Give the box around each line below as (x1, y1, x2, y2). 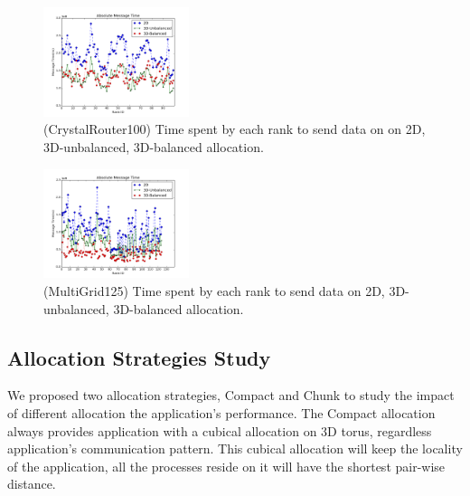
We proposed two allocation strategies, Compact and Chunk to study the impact (7, 386, 455, 405)
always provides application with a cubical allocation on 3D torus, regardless (7, 421, 432, 440)
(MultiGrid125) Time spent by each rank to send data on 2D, (43, 281, 385, 300)
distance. (7, 474, 56, 493)
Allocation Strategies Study (7, 343, 271, 371)
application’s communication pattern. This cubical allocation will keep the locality (7, 439, 463, 458)
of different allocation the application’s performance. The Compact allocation (7, 404, 436, 423)
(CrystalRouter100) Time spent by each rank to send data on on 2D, (43, 119, 426, 138)
